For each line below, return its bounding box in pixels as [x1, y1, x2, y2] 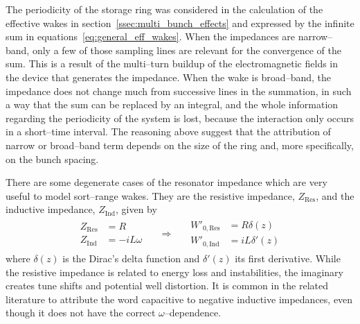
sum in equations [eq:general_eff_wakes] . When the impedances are [6, 29, 296, 44]
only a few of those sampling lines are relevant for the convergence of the [32, 42, 341, 57]
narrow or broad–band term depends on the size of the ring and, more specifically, [6, 137, 354, 152]
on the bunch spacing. [6, 151, 99, 166]
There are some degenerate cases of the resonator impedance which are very [6, 175, 327, 189]
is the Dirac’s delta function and [62, 250, 200, 265]
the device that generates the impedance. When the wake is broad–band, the [6, 69, 331, 84]
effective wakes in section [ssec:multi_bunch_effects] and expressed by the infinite [6, 15, 354, 30]
